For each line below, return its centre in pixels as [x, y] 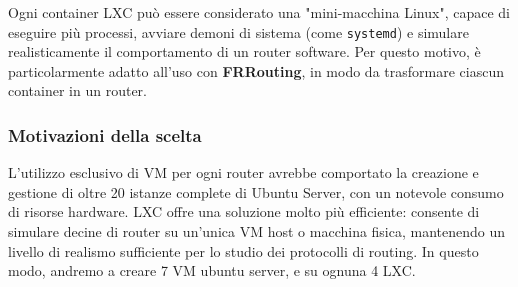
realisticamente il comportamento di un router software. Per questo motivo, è [244, 51]
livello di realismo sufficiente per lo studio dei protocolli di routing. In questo [243, 250]
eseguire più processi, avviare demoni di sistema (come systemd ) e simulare [238, 31]
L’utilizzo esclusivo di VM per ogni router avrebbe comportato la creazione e [243, 172]
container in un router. [77, 90]
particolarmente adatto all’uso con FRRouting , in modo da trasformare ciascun [256, 70]
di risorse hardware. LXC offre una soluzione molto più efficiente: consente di [244, 211]
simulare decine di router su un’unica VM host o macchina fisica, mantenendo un [257, 231]
